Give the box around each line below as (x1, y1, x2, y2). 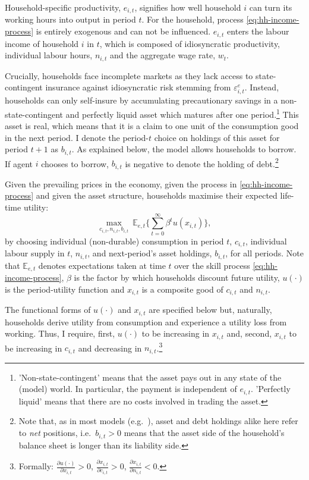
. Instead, (244, 81, 279, 93)
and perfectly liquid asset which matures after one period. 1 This (65, 106, 299, 120)
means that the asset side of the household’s (124, 426, 285, 439)
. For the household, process (141, 13, 244, 26)
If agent (5, 157, 33, 170)
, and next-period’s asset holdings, (87, 247, 212, 259)
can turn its (249, 1, 292, 13)
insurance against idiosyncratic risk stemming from (45, 81, 231, 93)
